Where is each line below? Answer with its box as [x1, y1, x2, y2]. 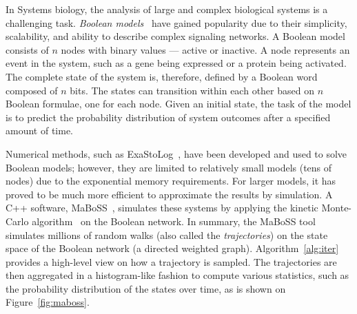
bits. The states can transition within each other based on [70, 83, 314, 97]
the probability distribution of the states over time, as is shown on [6, 281, 286, 295]
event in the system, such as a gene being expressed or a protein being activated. [6, 56, 347, 70]
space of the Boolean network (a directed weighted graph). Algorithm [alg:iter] [6, 241, 339, 255]
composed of [6, 83, 58, 97]
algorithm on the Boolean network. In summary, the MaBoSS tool [32, 213, 316, 228]
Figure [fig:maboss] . [6, 295, 90, 309]
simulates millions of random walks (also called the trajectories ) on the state [6, 227, 328, 242]
